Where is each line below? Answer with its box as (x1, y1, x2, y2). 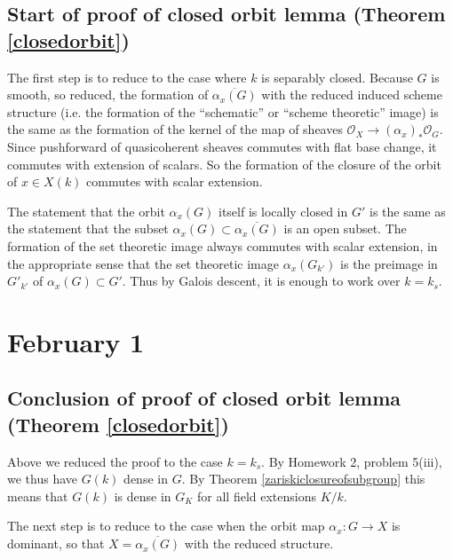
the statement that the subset (7, 219, 169, 238)
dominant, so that (7, 534, 105, 553)
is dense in (114, 486, 171, 505)
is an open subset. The (283, 219, 407, 238)
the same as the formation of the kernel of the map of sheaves (7, 120, 343, 138)
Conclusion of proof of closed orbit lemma (7, 384, 401, 412)
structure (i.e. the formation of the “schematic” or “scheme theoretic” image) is (7, 102, 439, 121)
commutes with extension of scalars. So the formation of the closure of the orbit (7, 154, 441, 173)
